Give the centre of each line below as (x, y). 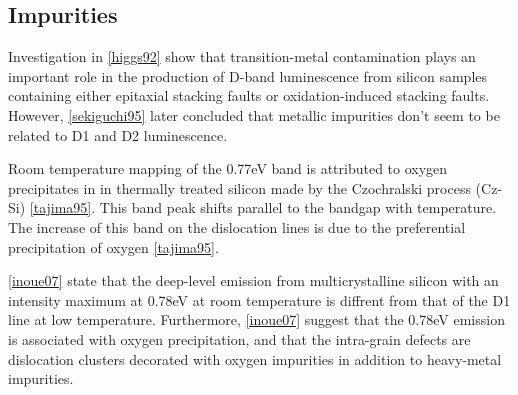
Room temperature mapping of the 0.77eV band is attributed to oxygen (228, 168)
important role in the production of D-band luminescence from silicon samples (248, 75)
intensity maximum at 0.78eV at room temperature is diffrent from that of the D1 (259, 299)
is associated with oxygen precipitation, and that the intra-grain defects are (239, 338)
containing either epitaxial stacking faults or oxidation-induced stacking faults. (249, 95)
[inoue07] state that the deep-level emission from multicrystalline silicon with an (253, 280)
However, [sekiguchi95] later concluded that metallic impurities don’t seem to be (254, 114)
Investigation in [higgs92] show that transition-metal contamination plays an (242, 56)
